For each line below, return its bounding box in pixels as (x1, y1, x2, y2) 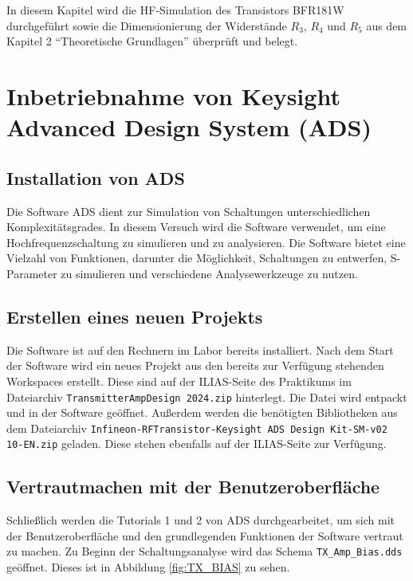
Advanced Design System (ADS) (6, 111, 372, 143)
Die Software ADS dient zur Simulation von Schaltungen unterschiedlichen (6, 202, 371, 219)
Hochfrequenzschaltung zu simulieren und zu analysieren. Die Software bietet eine (6, 234, 406, 250)
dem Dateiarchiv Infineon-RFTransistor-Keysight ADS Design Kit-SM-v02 (6, 419, 387, 436)
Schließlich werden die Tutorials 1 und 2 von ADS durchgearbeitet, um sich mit (6, 512, 395, 528)
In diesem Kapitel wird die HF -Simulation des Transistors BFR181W (6, 2, 344, 18)
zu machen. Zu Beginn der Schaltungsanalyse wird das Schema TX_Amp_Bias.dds (6, 543, 403, 559)
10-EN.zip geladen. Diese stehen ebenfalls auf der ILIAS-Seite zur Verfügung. (6, 435, 387, 452)
